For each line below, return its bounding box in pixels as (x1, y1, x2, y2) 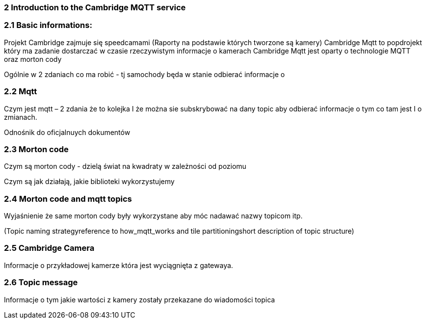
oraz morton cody (4, 54, 62, 63)
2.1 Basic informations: (4, 20, 92, 30)
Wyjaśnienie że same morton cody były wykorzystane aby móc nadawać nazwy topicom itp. (4, 212, 303, 220)
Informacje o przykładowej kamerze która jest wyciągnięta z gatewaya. (4, 261, 233, 269)
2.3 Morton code (4, 144, 69, 154)
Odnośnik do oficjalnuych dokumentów (4, 128, 131, 136)
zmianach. (4, 112, 37, 121)
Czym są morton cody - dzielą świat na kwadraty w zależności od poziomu (4, 162, 246, 171)
